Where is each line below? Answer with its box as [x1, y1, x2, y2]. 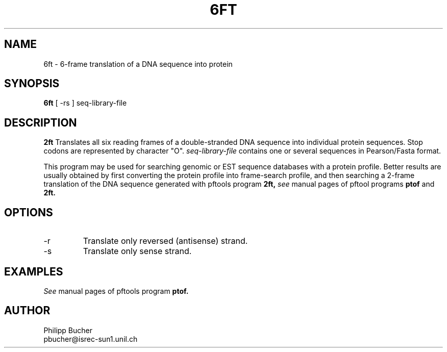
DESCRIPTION [4, 116, 77, 129]
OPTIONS [4, 206, 53, 219]
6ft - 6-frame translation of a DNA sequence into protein [43, 59, 233, 68]
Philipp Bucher [43, 325, 93, 335]
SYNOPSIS [4, 77, 60, 90]
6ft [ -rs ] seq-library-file [43, 98, 127, 108]
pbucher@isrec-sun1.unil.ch [43, 334, 138, 343]
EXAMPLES [4, 265, 63, 278]
